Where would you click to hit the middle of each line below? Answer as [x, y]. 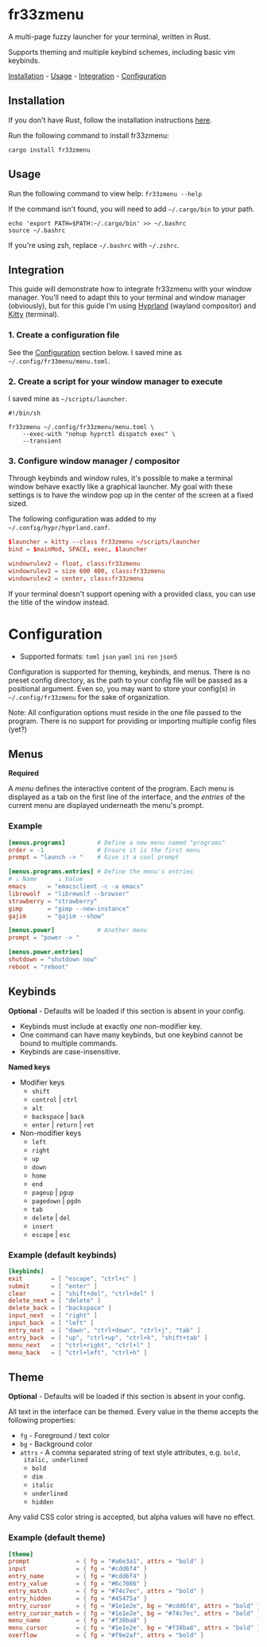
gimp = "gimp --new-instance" [69, 909]
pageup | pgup [52, 1192]
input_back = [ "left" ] [51, 1323]
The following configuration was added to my [82, 519]
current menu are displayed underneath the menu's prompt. [106, 806]
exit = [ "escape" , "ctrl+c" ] [72, 1278]
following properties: [42, 1421]
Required [24, 773]
